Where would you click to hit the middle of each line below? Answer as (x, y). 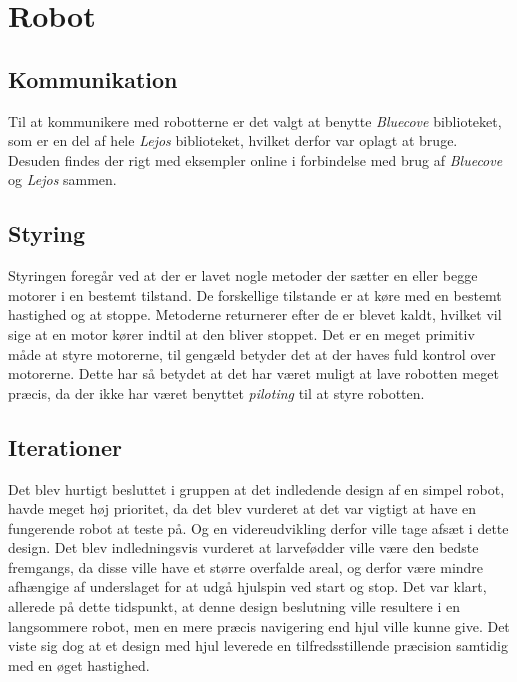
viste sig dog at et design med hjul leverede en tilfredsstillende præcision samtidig (258, 645)
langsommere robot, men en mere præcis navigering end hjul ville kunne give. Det (259, 625)
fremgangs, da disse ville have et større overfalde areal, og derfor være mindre (246, 566)
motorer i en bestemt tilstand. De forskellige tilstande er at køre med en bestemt (255, 294)
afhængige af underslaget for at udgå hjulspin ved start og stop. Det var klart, (247, 586)
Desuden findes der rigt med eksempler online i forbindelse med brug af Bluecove (255, 159)
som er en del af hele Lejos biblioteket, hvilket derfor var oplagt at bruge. (233, 140)
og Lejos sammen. (62, 179)
